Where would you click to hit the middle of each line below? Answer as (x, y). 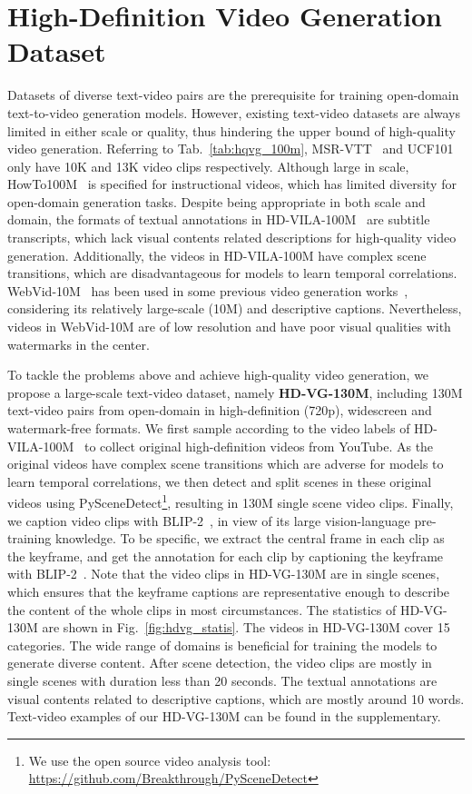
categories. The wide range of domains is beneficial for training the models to (222, 645)
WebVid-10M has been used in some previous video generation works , (208, 290)
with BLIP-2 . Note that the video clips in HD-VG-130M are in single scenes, (224, 574)
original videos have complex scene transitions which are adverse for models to (226, 464)
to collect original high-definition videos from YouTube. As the (259, 446)
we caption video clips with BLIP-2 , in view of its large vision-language (209, 520)
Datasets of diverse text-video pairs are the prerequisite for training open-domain (233, 95)
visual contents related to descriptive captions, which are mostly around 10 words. (236, 698)
